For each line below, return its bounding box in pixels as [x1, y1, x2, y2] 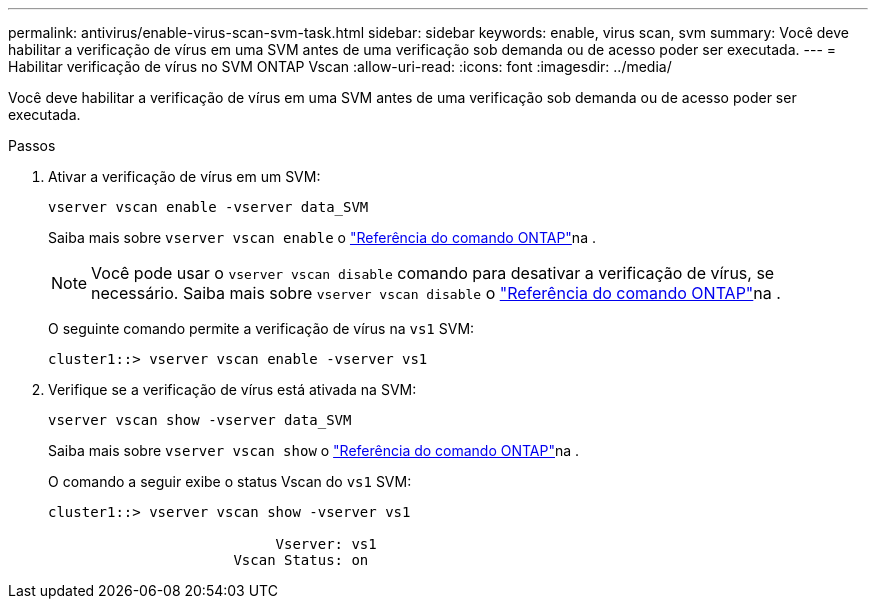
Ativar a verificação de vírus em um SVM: [48, 168, 321, 185]
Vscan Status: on [233, 552, 369, 568]
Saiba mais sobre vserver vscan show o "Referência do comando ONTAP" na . [48, 442, 580, 459]
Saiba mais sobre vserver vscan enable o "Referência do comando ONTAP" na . [48, 229, 596, 246]
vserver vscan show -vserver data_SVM [48, 412, 352, 428]
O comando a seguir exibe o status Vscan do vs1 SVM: [48, 473, 412, 490]
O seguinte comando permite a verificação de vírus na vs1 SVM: [48, 320, 475, 337]
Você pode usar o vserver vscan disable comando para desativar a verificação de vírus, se [91, 263, 775, 283]
